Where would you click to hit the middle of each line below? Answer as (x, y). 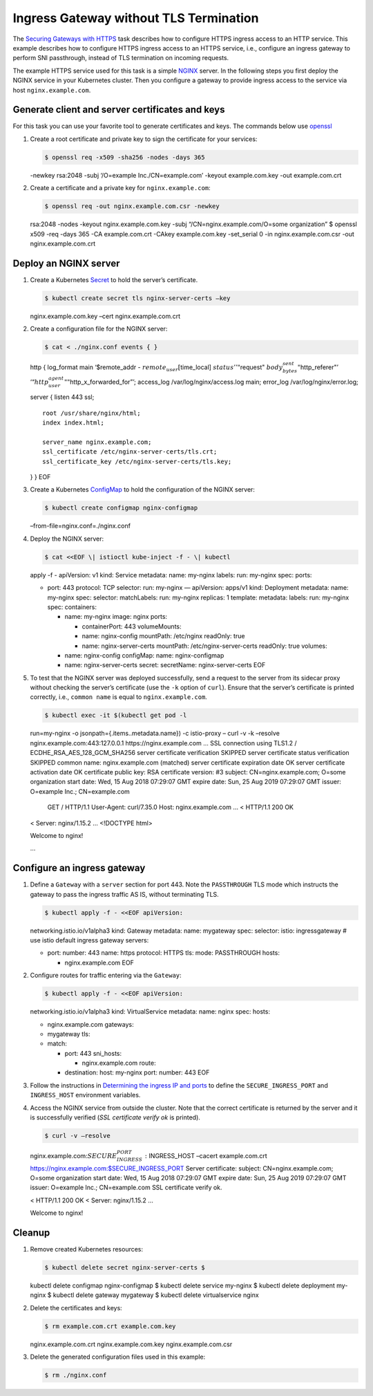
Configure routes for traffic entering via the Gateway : (106, 976)
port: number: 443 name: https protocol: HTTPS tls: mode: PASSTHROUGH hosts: (163, 953)
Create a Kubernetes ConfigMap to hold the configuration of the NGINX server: (143, 490)
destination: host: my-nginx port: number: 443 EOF (137, 1072)
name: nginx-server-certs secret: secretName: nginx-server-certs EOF (165, 665)
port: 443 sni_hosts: (93, 1053)
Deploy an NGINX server (66, 263)
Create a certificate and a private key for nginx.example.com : (120, 188)
